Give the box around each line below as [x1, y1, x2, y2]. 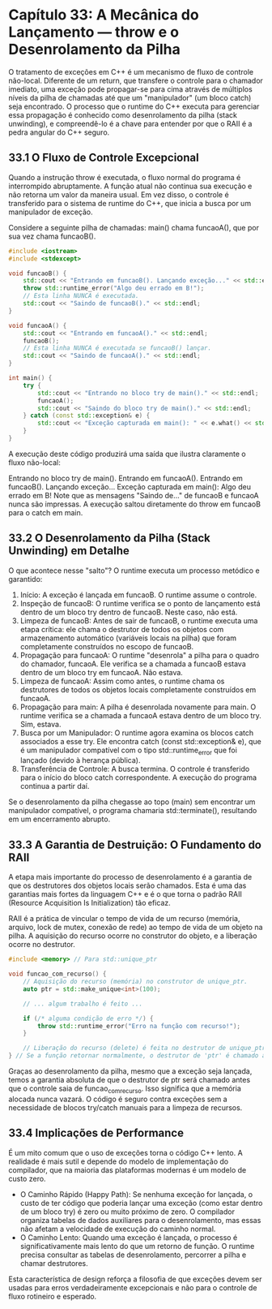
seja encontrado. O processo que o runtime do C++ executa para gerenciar [8, 101, 260, 111]
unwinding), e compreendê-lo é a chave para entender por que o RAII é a [8, 118, 253, 128]
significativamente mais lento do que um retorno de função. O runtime [19, 1241, 255, 1251]
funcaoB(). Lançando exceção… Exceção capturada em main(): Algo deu [8, 481, 251, 492]
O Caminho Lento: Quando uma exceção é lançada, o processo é [19, 1232, 238, 1242]
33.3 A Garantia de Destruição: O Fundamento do [8, 838, 261, 851]
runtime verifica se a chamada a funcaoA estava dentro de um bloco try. [19, 710, 261, 720]
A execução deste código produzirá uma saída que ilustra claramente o [8, 449, 246, 459]
